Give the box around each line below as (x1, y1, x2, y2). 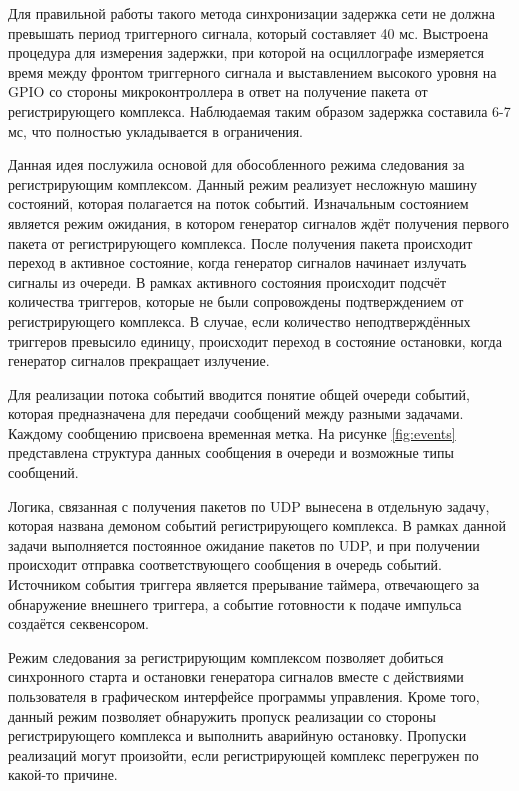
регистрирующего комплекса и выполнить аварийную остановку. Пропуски (8, 725, 467, 746)
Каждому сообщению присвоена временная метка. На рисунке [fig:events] (8, 422, 456, 443)
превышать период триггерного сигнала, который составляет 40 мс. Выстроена (8, 22, 489, 43)
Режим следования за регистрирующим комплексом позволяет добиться (8, 646, 444, 667)
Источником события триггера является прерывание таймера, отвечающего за (8, 574, 480, 595)
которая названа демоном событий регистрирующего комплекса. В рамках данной (8, 515, 506, 536)
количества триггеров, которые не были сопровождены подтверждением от (8, 291, 464, 312)
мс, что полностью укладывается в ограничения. (8, 120, 304, 141)
